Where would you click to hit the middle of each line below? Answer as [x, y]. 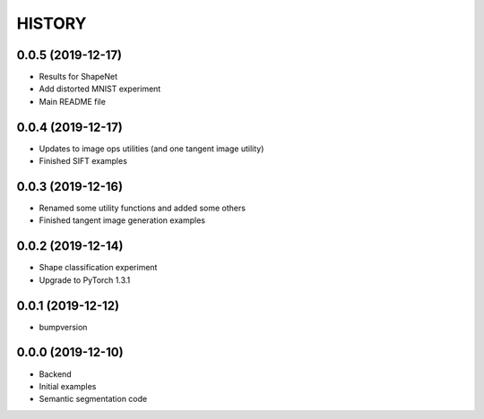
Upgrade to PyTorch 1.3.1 [85, 280]
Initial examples [68, 386]
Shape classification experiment [98, 268]
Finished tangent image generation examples [122, 220]
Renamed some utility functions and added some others [143, 208]
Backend [55, 374]
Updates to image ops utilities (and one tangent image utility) [151, 149]
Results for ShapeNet [78, 77]
